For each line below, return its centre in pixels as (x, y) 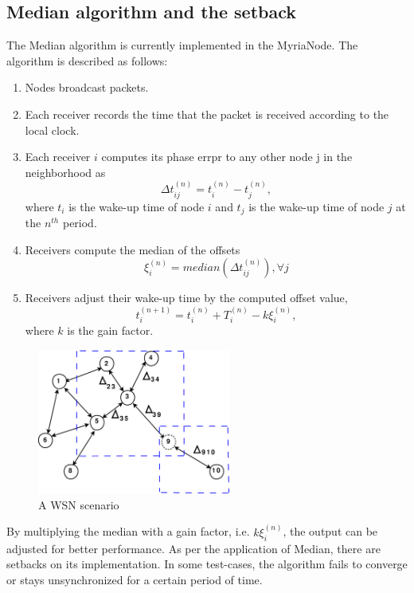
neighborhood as (65, 172)
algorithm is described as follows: (87, 60)
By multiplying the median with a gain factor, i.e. (128, 531)
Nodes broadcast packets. (87, 87)
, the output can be (330, 531)
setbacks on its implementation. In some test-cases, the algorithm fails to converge (207, 564)
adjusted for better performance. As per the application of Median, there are (193, 548)
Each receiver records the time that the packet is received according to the (207, 114)
